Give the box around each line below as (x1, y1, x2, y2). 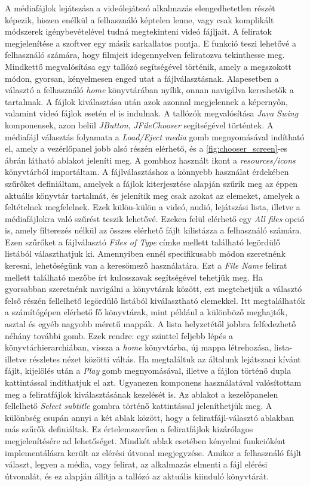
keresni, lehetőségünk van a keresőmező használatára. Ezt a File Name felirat (5, 259, 287, 272)
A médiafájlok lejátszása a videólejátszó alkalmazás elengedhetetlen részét (5, 2, 275, 14)
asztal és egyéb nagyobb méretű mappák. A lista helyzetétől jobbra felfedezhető (5, 318, 296, 330)
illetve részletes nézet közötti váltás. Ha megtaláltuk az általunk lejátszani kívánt (5, 352, 301, 365)
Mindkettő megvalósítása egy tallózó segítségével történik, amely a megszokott (5, 60, 291, 72)
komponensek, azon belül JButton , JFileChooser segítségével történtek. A (5, 118, 274, 131)
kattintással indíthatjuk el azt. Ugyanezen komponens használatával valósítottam (5, 376, 302, 388)
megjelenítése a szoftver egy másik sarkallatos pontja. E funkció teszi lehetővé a (5, 36, 296, 49)
